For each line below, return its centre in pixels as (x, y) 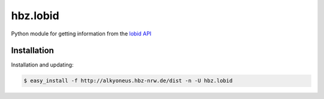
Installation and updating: (42, 65)
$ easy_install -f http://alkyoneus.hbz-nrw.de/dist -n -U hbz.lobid (128, 81)
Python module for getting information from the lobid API (81, 34)
